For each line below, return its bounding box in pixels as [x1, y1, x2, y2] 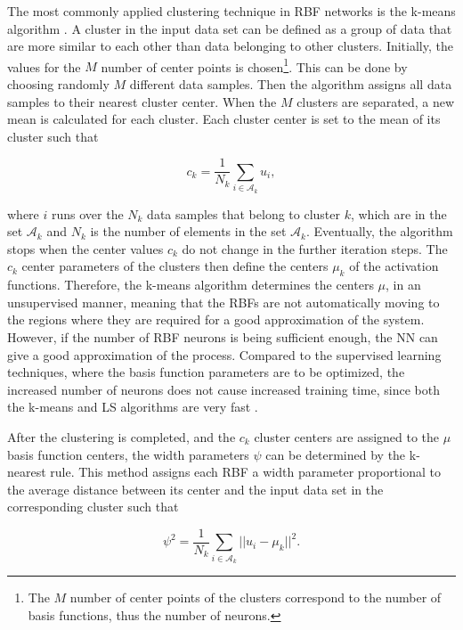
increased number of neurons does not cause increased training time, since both [7, 380, 440, 398]
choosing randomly [7, 75, 110, 94]
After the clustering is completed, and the [7, 427, 236, 446]
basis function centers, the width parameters [7, 445, 249, 463]
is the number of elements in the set [90, 222, 287, 241]
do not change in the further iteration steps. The [182, 239, 448, 258]
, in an [386, 275, 421, 294]
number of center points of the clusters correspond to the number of [69, 588, 442, 607]
